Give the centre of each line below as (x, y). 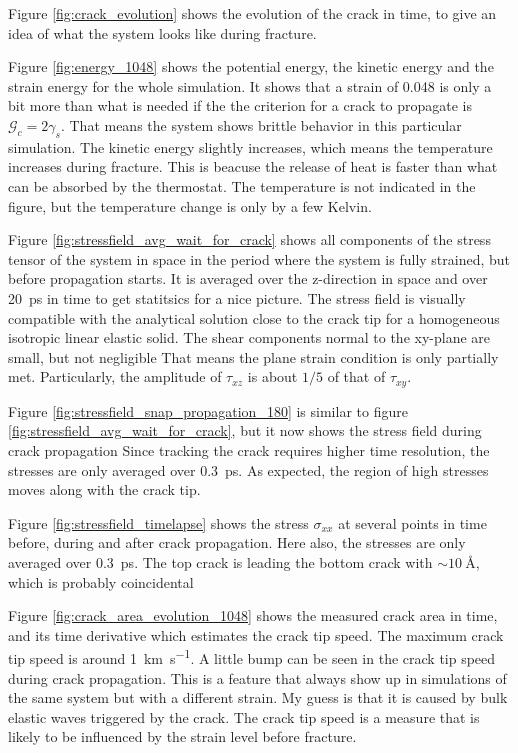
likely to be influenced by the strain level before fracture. (182, 736)
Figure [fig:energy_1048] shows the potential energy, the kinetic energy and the (251, 66)
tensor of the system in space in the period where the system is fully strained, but (259, 258)
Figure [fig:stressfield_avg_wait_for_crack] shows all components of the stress (249, 239)
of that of (356, 376)
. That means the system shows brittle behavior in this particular (261, 124)
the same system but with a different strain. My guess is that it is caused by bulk (258, 697)
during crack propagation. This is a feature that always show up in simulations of (257, 677)
